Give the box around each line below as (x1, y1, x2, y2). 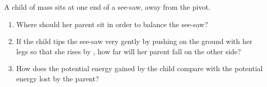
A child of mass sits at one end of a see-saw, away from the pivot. (4, 2, 211, 12)
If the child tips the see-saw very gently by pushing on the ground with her (16, 36, 253, 47)
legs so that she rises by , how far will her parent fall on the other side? (16, 46, 241, 56)
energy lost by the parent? (16, 73, 99, 83)
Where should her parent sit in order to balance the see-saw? (16, 18, 208, 29)
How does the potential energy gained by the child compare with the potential (16, 63, 263, 74)
